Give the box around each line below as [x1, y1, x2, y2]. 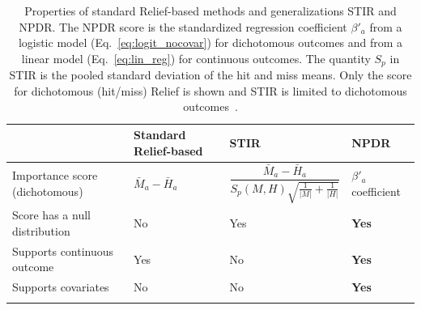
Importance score [12, 167, 98, 184]
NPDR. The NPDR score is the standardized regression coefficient [19, 18, 347, 35]
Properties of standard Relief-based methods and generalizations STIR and [24, 2, 397, 19]
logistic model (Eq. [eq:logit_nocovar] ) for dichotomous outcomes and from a [18, 34, 403, 51]
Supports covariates [12, 278, 109, 295]
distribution [12, 222, 70, 239]
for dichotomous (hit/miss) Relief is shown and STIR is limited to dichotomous [14, 82, 407, 99]
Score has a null [12, 206, 91, 223]
